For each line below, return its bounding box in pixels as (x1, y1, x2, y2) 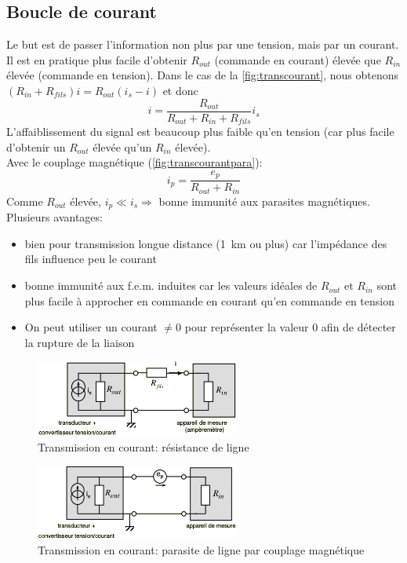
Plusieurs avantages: (6, 209, 103, 225)
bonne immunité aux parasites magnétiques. (158, 192, 370, 209)
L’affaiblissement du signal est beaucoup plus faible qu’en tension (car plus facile (6, 123, 394, 140)
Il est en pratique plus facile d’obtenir (6, 51, 187, 68)
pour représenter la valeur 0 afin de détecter (184, 319, 396, 335)
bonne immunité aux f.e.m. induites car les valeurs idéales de (24, 277, 318, 294)
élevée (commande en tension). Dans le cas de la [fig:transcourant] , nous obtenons (6, 67, 399, 83)
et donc (162, 82, 198, 98)
